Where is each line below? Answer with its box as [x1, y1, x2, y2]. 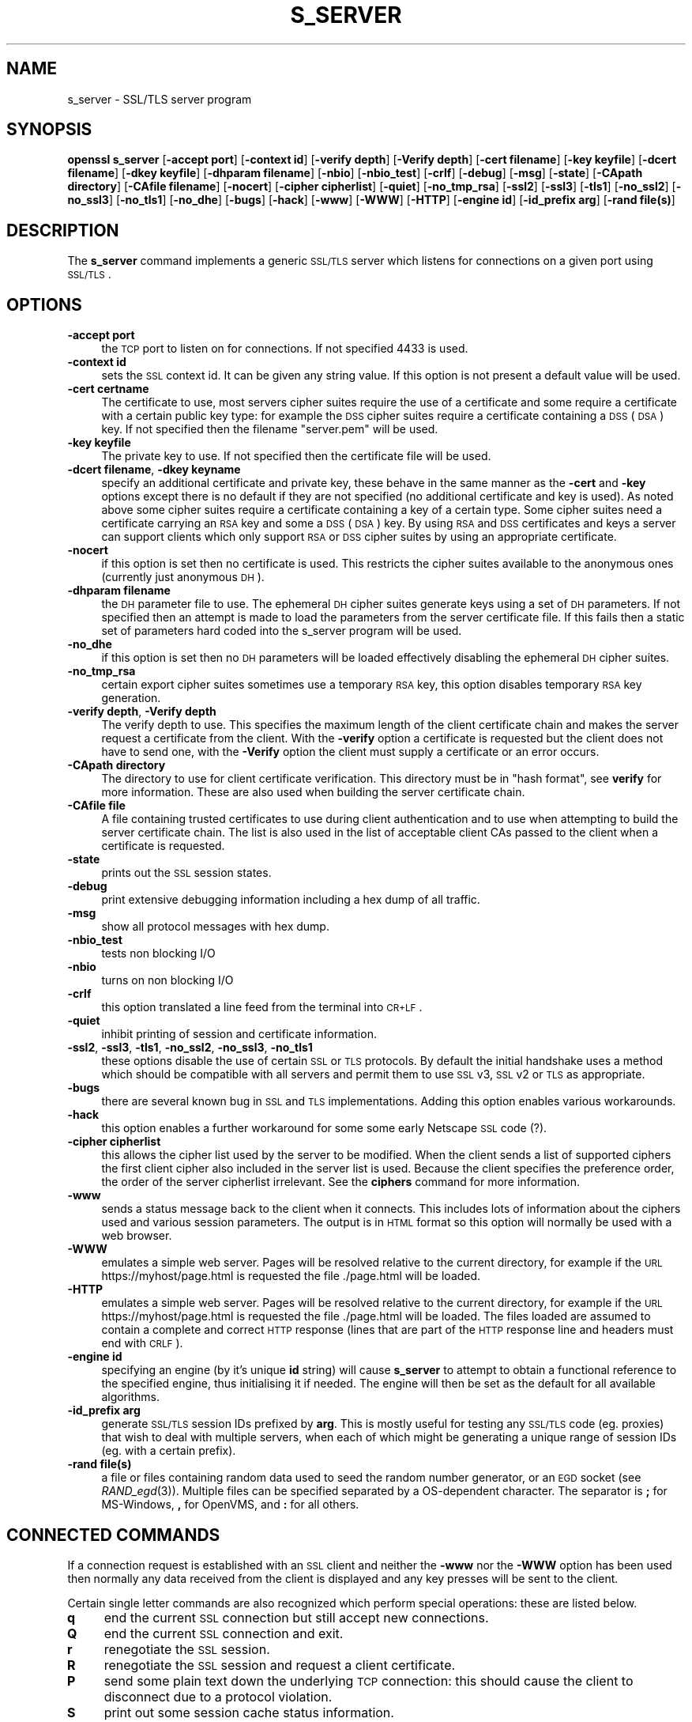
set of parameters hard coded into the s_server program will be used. [101, 624, 462, 638]
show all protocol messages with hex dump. [101, 920, 329, 934]
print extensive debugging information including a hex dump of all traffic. [101, 893, 480, 907]
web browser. [101, 1229, 172, 1243]
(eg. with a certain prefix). [101, 1444, 236, 1458]
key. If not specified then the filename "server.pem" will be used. [101, 422, 438, 436]
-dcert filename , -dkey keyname [67, 463, 241, 477]
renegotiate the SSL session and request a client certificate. [103, 1656, 456, 1673]
